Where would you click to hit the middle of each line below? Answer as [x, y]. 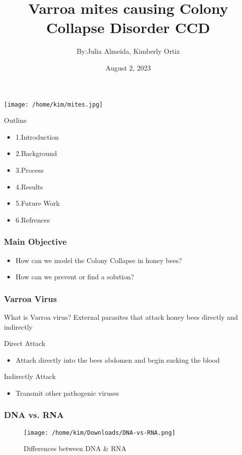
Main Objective [35, 242]
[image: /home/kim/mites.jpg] [53, 104]
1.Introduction [37, 136]
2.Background [36, 153]
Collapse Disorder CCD [128, 27]
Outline [15, 120]
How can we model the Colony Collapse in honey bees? [99, 260]
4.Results [29, 186]
